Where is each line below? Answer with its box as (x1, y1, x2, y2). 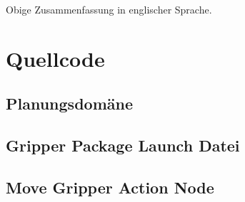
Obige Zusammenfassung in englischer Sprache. (6, 2, 212, 16)
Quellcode (6, 43, 105, 73)
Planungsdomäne (6, 92, 133, 115)
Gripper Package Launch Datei (6, 134, 240, 156)
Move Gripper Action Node (6, 176, 214, 198)
